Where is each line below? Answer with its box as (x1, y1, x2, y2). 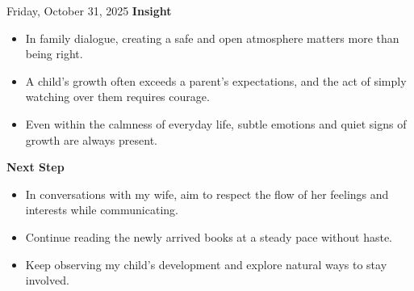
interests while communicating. (25, 201, 178, 218)
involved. (25, 272, 69, 289)
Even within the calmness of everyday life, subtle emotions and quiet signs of (25, 115, 407, 132)
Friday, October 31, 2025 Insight (6, 2, 172, 19)
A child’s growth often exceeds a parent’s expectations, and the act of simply (25, 72, 407, 89)
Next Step (6, 158, 65, 175)
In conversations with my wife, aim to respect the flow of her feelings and (25, 185, 389, 202)
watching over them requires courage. (25, 88, 210, 105)
